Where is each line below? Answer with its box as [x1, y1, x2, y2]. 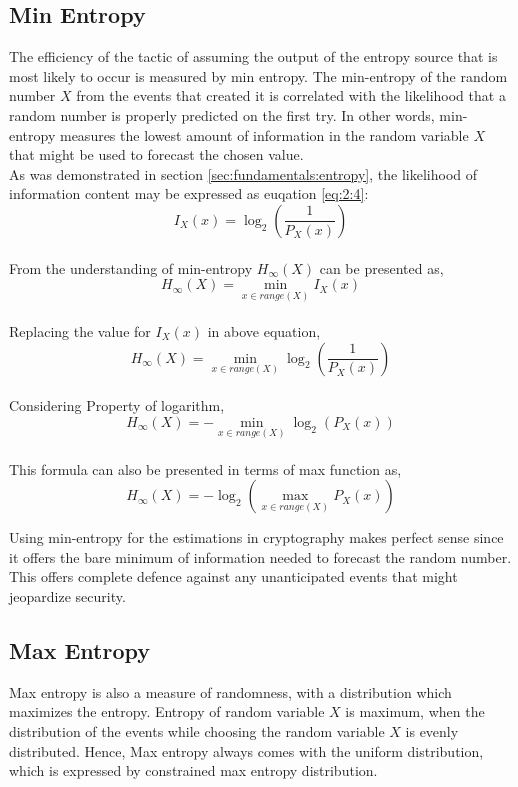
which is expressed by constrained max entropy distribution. [9, 760, 378, 781]
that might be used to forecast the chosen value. [9, 144, 304, 165]
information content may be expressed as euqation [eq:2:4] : [9, 183, 369, 204]
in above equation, [207, 320, 321, 341]
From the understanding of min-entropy [9, 257, 253, 278]
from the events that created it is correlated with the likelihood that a [76, 85, 506, 106]
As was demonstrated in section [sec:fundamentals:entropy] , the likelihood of [9, 163, 478, 184]
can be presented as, [319, 257, 444, 278]
